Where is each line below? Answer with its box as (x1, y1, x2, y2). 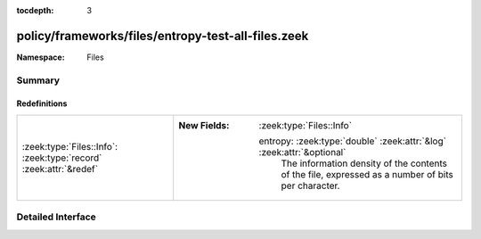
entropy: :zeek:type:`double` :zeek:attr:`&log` (258, 135, 447, 147)
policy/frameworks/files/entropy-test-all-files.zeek (16, 28, 309, 44)
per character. (281, 179, 340, 192)
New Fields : (178, 119, 230, 131)
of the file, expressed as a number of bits (281, 168, 453, 180)
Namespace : (16, 52, 66, 62)
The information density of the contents (281, 157, 447, 169)
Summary (16, 74, 61, 87)
